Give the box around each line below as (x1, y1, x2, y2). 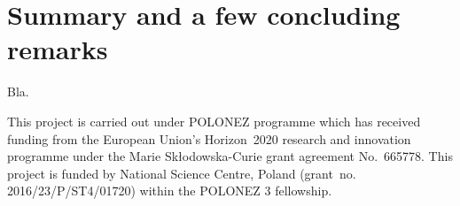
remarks (7, 31, 108, 67)
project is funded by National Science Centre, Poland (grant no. (7, 164, 356, 182)
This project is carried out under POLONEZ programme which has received (7, 111, 421, 130)
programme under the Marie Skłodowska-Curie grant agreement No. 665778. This (7, 147, 453, 165)
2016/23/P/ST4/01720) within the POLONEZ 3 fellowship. (7, 181, 332, 200)
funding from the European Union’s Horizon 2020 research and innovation (7, 129, 411, 148)
